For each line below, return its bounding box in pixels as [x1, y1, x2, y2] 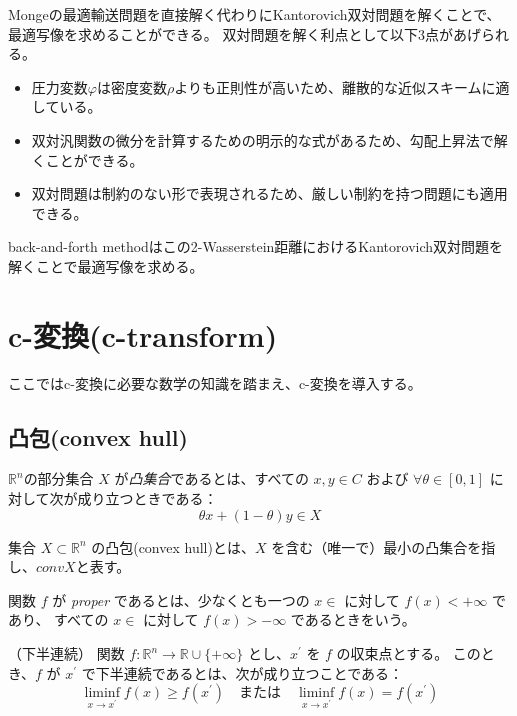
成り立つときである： [77, 488, 218, 509]
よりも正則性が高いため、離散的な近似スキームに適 [174, 76, 510, 97]
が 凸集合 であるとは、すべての [114, 468, 309, 489]
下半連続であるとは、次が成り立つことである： [95, 662, 404, 683]
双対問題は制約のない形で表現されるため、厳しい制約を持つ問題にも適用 [31, 183, 508, 204]
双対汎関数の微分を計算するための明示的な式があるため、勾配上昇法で [31, 129, 494, 150]
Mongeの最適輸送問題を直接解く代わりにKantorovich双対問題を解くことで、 [8, 4, 501, 24]
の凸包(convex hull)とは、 [91, 536, 255, 557]
